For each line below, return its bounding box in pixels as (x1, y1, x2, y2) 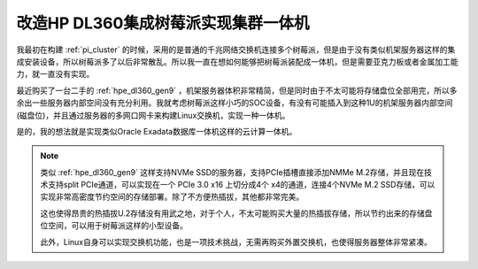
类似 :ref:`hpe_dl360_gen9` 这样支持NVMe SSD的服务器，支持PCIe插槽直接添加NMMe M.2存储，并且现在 (40, 166, 425, 177)
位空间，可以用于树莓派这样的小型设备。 (40, 220, 188, 231)
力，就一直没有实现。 (16, 69, 95, 80)
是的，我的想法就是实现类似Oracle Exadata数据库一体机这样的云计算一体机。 (16, 126, 297, 136)
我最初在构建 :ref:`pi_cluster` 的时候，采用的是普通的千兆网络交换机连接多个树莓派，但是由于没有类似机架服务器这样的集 (16, 44, 456, 55)
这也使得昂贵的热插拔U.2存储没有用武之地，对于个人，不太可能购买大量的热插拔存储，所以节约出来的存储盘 (40, 208, 433, 219)
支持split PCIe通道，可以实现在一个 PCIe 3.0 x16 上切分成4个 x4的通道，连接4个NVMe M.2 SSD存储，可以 (47, 180, 436, 190)
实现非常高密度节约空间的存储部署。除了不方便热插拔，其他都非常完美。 (40, 191, 305, 203)
